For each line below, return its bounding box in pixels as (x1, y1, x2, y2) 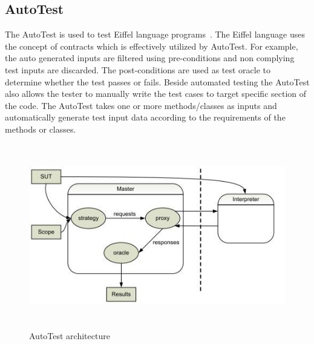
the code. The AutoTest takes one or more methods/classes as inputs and (5, 99, 277, 111)
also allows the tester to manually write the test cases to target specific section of (5, 87, 307, 100)
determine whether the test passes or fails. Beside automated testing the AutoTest (5, 75, 310, 88)
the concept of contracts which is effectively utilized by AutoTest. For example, (5, 39, 298, 52)
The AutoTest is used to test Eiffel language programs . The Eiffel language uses (5, 28, 306, 41)
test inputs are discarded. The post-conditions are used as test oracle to (5, 63, 271, 76)
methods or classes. (5, 122, 76, 135)
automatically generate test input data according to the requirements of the (5, 111, 286, 124)
